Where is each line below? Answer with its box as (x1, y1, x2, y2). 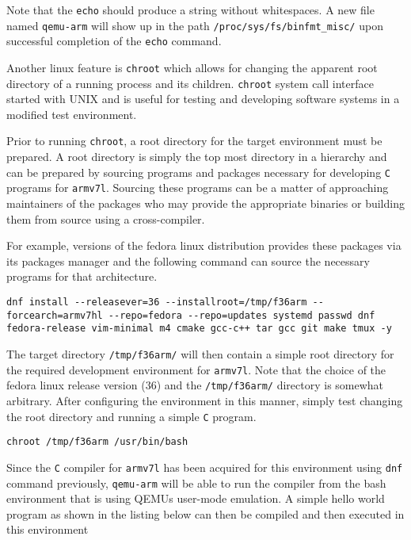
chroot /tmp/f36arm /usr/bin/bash (6, 436, 188, 448)
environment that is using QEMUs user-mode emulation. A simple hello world (6, 490, 385, 507)
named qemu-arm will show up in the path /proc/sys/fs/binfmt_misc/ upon (6, 17, 383, 33)
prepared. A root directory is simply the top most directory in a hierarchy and (6, 148, 387, 165)
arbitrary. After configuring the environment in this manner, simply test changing (6, 392, 403, 408)
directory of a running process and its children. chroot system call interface (6, 75, 374, 91)
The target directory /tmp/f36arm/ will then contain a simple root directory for (6, 345, 394, 362)
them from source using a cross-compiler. (6, 210, 205, 227)
